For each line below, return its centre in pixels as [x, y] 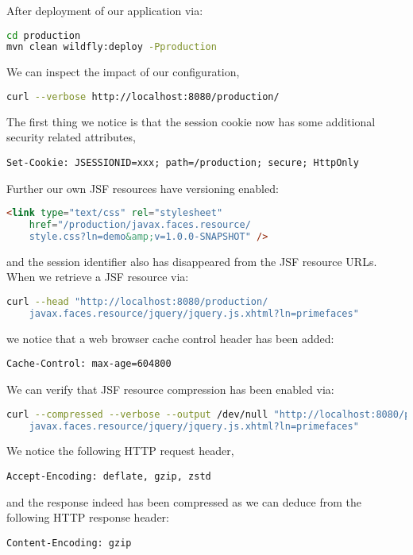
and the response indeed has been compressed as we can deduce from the [184, 501]
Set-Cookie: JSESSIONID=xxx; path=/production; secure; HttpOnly [183, 163]
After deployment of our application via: [105, 10]
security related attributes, [71, 137]
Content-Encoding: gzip [69, 543]
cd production [44, 35]
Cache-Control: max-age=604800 [89, 364]
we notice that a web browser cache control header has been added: [170, 338]
